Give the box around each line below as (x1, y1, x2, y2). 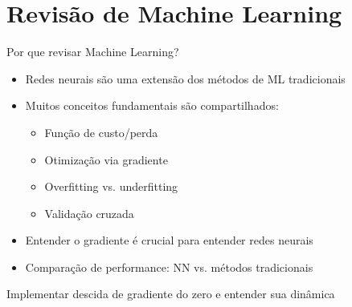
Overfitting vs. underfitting (44, 178, 178, 195)
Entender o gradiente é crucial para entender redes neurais (25, 232, 313, 248)
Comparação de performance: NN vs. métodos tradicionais (25, 258, 313, 275)
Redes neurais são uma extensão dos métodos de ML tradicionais (25, 70, 346, 87)
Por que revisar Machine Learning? (6, 43, 179, 60)
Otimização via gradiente (44, 151, 168, 168)
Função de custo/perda (44, 123, 158, 140)
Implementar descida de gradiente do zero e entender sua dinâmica (6, 285, 335, 302)
